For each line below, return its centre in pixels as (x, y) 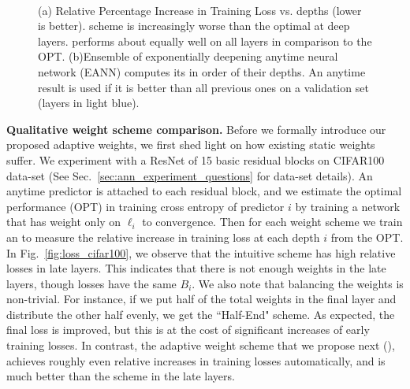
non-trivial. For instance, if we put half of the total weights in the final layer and (201, 299)
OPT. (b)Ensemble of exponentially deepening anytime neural (188, 56)
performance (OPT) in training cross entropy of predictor (145, 206)
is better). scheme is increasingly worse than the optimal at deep (194, 26)
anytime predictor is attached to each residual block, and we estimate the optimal (204, 191)
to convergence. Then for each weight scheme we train (272, 222)
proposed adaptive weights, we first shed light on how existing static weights (191, 144)
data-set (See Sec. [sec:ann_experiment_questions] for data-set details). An (190, 175)
